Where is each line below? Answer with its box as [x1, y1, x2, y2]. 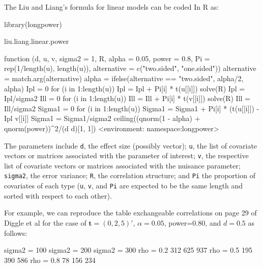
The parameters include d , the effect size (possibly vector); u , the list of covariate [4, 140, 257, 151]
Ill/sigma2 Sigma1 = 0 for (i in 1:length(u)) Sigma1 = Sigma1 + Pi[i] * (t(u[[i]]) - [4, 103, 259, 113]
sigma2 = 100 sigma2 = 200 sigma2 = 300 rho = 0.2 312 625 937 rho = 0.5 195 [4, 245, 252, 255]
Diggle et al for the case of [4, 217, 86, 228]
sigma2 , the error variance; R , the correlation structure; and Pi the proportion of [4, 170, 255, 181]
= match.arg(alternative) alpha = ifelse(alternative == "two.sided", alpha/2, [4, 72, 244, 83]
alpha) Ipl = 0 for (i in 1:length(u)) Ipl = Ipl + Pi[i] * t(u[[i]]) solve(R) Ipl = [4, 83, 245, 93]
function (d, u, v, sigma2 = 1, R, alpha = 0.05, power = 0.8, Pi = [4, 53, 210, 63]
